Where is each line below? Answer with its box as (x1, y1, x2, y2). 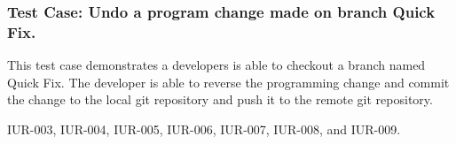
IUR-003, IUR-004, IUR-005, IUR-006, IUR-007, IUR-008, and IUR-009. (7, 119, 401, 138)
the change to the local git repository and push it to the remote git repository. (7, 90, 433, 109)
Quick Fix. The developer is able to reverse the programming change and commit (7, 72, 450, 91)
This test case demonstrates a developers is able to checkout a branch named (7, 56, 426, 74)
